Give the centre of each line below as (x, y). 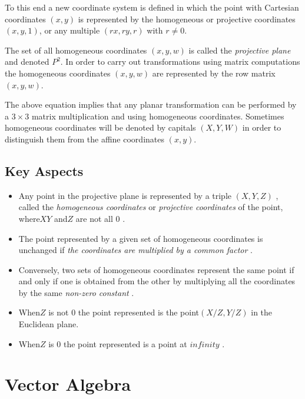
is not (59, 312)
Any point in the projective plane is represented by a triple (125, 195)
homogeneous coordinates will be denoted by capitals (100, 127)
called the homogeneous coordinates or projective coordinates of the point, (151, 207)
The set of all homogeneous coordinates (76, 50)
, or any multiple (69, 30)
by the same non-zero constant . (76, 292)
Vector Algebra (68, 384)
